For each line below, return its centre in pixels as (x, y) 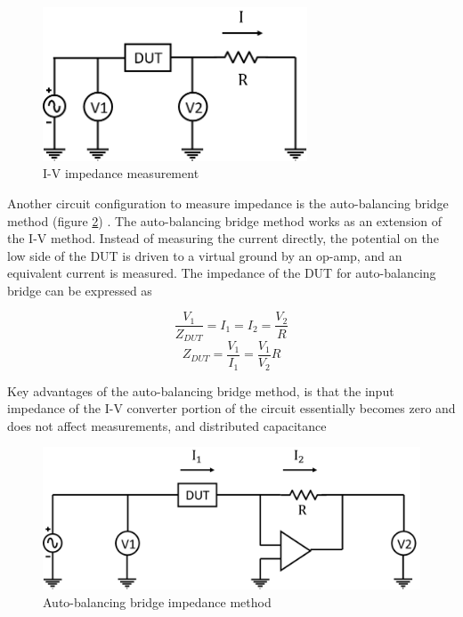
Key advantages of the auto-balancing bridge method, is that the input (201, 390)
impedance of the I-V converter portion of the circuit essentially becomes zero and (231, 408)
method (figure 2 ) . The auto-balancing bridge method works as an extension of (225, 220)
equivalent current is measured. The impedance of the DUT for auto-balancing (222, 273)
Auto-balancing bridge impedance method (157, 601)
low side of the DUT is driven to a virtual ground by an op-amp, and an (205, 255)
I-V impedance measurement (121, 173)
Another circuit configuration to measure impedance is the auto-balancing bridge (228, 203)
